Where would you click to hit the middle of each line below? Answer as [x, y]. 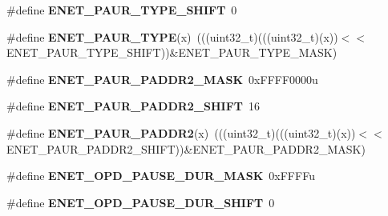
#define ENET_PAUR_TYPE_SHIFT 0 [122, 10]
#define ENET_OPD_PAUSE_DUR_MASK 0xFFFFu [161, 176]
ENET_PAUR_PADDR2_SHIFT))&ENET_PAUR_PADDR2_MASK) [186, 148]
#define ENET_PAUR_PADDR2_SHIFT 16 [133, 106]
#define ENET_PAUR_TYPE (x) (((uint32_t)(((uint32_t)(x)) [172, 36]
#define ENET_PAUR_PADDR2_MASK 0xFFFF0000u [162, 79]
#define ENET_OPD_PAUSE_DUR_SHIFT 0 [141, 202]
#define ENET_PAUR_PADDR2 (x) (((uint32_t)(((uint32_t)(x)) [181, 132]
